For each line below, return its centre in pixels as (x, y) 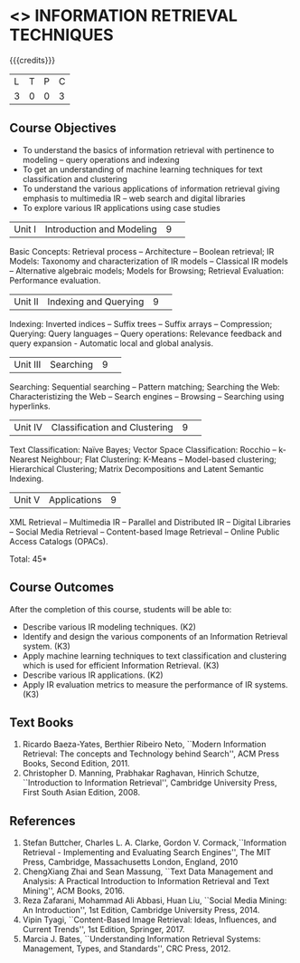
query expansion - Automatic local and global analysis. (112, 343)
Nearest (24, 459)
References (42, 821)
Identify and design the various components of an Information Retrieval (155, 636)
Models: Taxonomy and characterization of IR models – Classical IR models (149, 261)
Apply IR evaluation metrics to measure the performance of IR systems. (155, 684)
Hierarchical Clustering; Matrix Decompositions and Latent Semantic (137, 468)
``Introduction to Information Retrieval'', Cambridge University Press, (150, 783)
